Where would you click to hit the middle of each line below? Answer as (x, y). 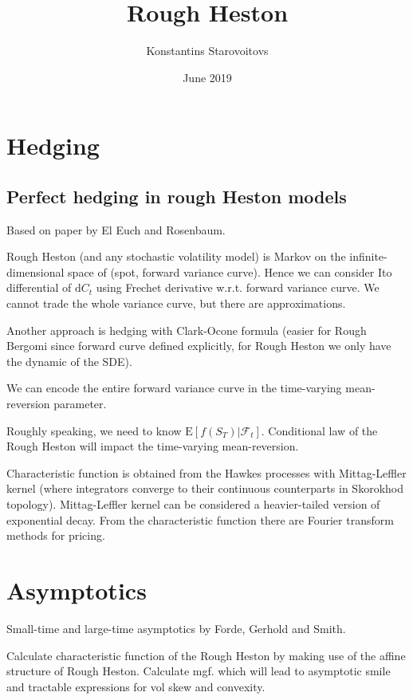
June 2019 (207, 77)
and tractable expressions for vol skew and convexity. (136, 686)
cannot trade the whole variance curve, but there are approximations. (176, 303)
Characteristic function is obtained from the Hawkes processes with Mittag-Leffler (206, 472)
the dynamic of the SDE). (69, 361)
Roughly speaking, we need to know (94, 430)
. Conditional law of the (319, 430)
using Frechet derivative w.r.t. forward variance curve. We (238, 287)
